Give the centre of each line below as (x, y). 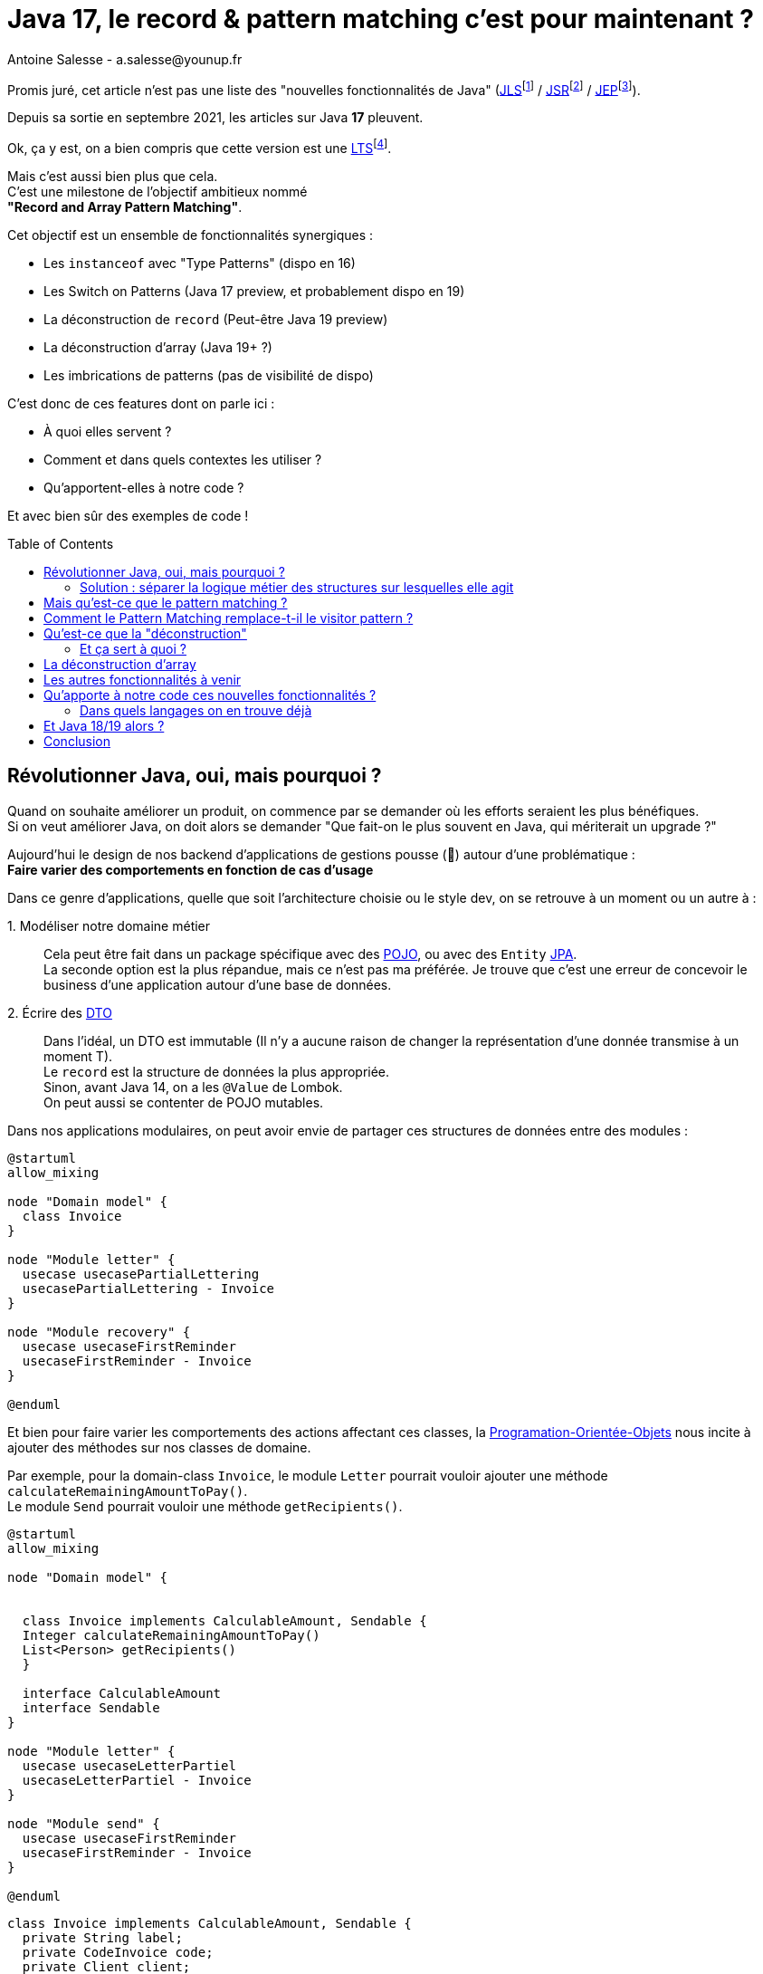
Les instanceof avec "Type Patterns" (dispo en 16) (200, 264)
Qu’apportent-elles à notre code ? (144, 488)
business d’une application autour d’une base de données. (218, 984)
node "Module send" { (84, 1823)
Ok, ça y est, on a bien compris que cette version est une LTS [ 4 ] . (200, 147)
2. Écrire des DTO (60, 1012)
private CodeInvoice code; (118, 1952)
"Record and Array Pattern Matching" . (125, 207)
